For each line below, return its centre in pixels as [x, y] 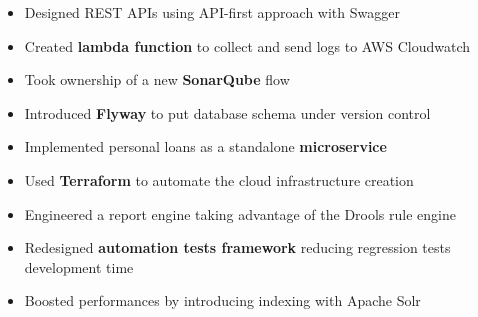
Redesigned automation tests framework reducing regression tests [237, 247]
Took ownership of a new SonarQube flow [157, 79]
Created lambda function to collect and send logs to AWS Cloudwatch [247, 45]
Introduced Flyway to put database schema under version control [227, 112]
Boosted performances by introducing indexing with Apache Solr [222, 300]
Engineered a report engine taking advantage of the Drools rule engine [240, 213]
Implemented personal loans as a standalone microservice [205, 146]
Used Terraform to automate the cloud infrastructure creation [219, 179]
